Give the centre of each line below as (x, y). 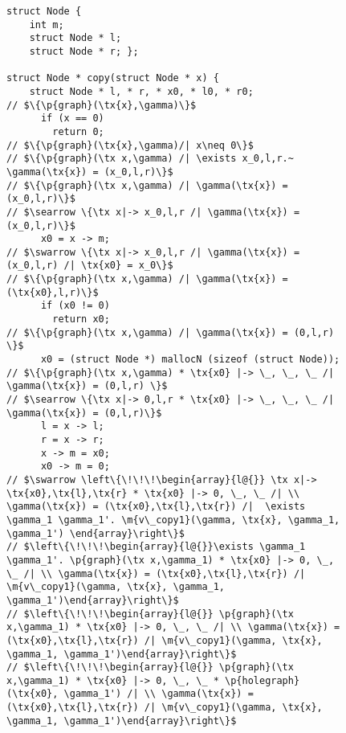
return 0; (78, 131)
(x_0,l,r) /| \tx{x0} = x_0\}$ (90, 266)
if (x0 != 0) (75, 306)
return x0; (81, 319)
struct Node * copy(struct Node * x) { (113, 78)
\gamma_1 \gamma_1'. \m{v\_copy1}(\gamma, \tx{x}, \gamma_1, (173, 520)
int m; (47, 25)
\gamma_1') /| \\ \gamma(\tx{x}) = (159, 694)
